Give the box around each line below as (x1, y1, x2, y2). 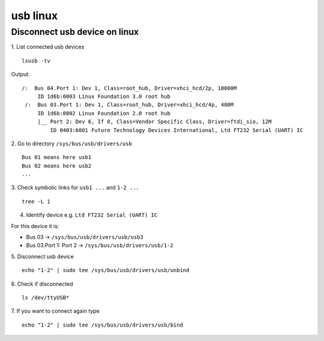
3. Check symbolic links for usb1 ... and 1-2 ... (11, 184, 140, 192)
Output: (11, 71, 30, 78)
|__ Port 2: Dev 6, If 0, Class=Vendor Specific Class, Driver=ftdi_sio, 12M (37, 118, 272, 125)
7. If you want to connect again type (11, 307, 100, 315)
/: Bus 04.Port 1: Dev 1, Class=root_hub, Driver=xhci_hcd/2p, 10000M (22, 85, 237, 91)
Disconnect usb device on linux (11, 26, 139, 37)
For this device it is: (11, 222, 59, 229)
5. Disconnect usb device (11, 253, 74, 260)
